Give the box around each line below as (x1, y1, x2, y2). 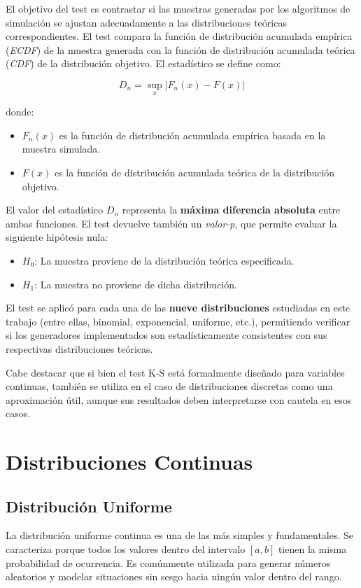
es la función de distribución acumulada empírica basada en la (59, 127, 326, 142)
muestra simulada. (22, 141, 101, 156)
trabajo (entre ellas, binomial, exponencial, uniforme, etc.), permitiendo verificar (6, 314, 351, 328)
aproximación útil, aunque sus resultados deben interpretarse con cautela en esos (6, 392, 352, 407)
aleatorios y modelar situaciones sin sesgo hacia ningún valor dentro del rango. (6, 569, 342, 584)
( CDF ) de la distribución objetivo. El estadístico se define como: (6, 56, 281, 71)
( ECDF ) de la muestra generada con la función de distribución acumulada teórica (6, 42, 355, 57)
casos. (6, 406, 31, 421)
